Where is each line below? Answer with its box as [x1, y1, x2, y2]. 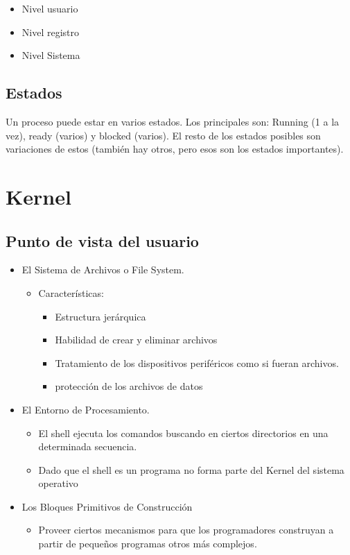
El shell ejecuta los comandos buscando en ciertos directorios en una [38, 425, 329, 440]
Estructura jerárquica [55, 309, 146, 323]
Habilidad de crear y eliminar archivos [55, 332, 218, 347]
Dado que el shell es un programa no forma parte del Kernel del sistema [38, 462, 344, 477]
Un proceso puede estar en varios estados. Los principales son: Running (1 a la [6, 114, 340, 128]
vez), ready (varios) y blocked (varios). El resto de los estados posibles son [6, 128, 321, 142]
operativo [38, 476, 78, 490]
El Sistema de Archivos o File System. [21, 262, 184, 277]
